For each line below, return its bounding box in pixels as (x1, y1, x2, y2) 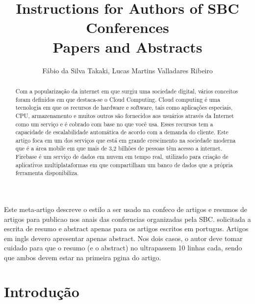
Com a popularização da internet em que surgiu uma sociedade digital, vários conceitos (15, 87, 238, 95)
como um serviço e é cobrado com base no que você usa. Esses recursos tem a (15, 120, 213, 128)
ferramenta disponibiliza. (15, 169, 79, 177)
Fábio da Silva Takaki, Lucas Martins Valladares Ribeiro (42, 65, 213, 75)
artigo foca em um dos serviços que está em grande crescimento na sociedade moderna (15, 136, 236, 144)
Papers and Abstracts (52, 36, 203, 57)
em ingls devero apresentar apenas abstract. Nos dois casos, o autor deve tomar (4, 233, 243, 243)
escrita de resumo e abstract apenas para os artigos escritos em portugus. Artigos (4, 223, 249, 234)
